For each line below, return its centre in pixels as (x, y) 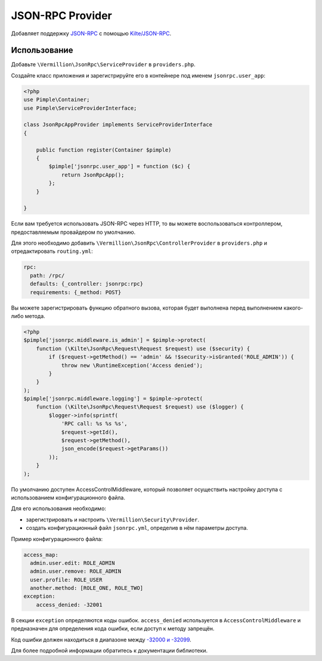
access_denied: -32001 (69, 605)
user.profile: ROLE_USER (66, 580)
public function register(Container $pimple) (104, 150)
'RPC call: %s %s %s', (94, 424)
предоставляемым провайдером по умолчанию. (73, 232)
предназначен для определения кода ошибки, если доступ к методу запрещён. (113, 629)
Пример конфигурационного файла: (57, 539)
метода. (35, 316)
